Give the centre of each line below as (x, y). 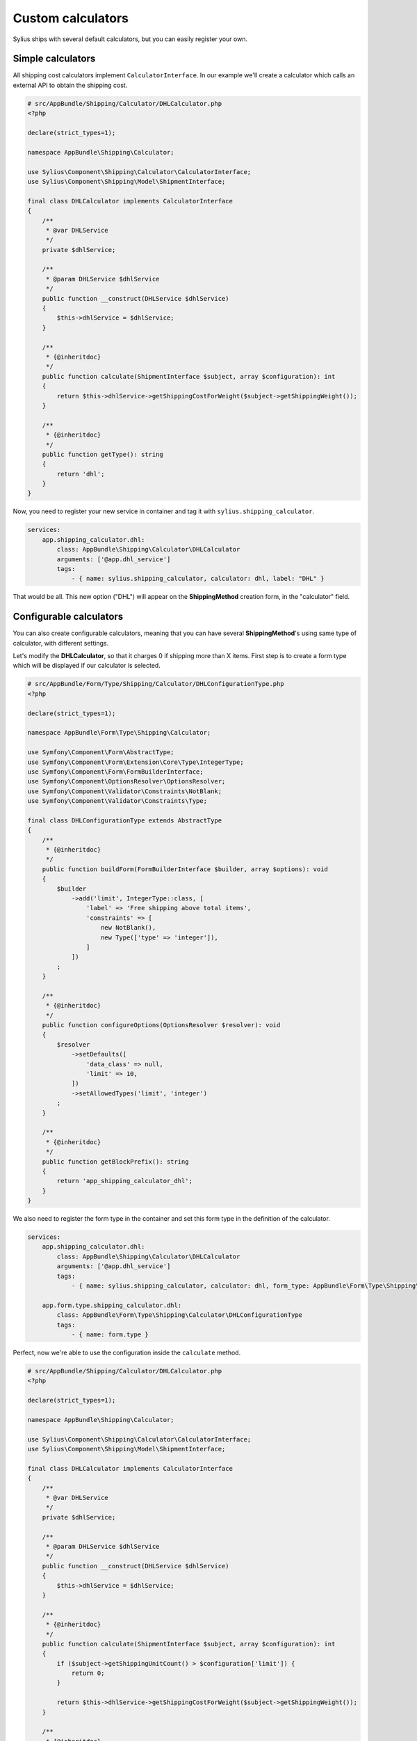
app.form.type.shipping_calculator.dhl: (112, 1305)
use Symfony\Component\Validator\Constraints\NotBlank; (125, 791)
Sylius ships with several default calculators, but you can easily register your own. (130, 39)
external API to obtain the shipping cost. (70, 85)
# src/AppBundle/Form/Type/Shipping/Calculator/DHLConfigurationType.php (156, 684)
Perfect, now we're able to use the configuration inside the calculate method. (127, 1352)
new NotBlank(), (129, 928)
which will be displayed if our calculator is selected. (87, 666)
